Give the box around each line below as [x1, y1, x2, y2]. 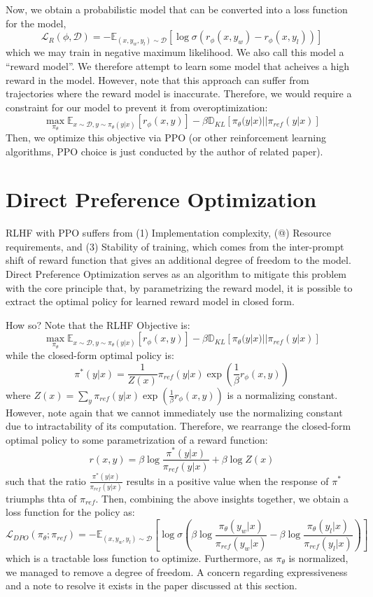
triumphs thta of [6, 491, 77, 505]
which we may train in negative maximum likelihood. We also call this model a [6, 45, 344, 59]
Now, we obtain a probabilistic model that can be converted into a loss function [6, 2, 348, 16]
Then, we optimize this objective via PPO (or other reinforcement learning [6, 129, 326, 144]
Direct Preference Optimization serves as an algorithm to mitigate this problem [6, 267, 347, 281]
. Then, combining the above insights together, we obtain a [95, 491, 349, 505]
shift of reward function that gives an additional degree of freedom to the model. [6, 253, 351, 267]
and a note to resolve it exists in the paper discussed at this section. [6, 578, 297, 593]
